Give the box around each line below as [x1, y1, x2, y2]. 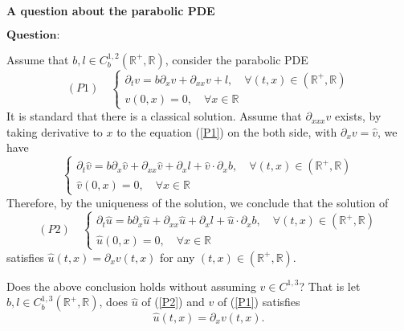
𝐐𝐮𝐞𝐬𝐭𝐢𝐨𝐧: [6, 29, 60, 41]
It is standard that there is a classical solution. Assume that [6, 108, 302, 125]
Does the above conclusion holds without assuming [6, 277, 256, 294]
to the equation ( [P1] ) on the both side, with [116, 123, 337, 140]
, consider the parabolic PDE [165, 51, 308, 67]
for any [160, 248, 195, 265]
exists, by [334, 108, 382, 125]
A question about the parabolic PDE [6, 2, 215, 18]
